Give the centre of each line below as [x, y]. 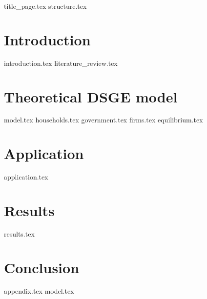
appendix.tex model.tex [39, 290]
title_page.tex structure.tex [45, 6]
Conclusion [42, 267]
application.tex [26, 177]
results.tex [19, 233]
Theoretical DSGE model [91, 96]
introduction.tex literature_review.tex [61, 63]
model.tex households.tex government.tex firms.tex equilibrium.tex [103, 120]
